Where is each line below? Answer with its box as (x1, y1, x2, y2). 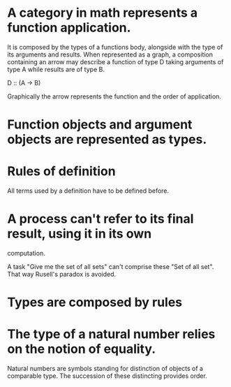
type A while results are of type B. (7, 65, 105, 73)
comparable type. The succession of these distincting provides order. (7, 372, 207, 380)
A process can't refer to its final (7, 211, 194, 227)
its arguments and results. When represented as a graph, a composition (7, 50, 214, 59)
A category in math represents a (7, 5, 198, 21)
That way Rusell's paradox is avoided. (7, 270, 117, 278)
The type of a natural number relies (7, 326, 216, 342)
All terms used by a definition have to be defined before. (7, 187, 170, 195)
